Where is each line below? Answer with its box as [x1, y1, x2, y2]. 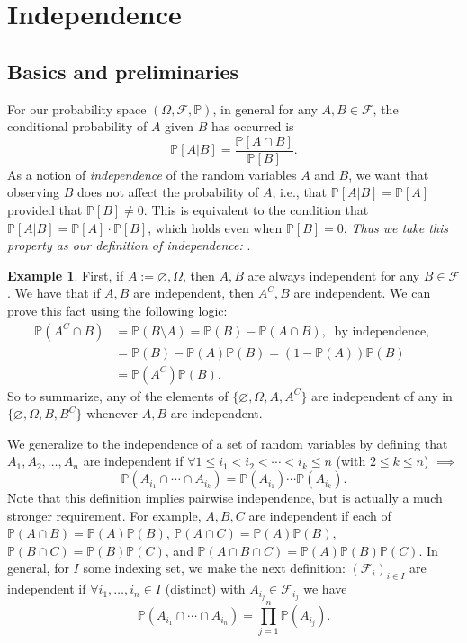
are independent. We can [293, 283, 431, 302]
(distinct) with [165, 579, 246, 598]
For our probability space [7, 99, 147, 118]
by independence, [334, 325, 430, 338]
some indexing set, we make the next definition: [83, 558, 346, 577]
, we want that [348, 165, 429, 183]
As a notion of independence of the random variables [7, 165, 297, 183]
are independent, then [133, 283, 254, 302]
